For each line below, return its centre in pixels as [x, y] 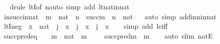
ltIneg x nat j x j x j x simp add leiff [86, 26]
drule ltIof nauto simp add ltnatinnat [70, 6]
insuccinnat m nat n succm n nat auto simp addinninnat [110, 16]
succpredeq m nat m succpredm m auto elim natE [108, 35]
